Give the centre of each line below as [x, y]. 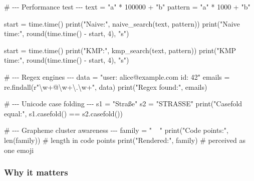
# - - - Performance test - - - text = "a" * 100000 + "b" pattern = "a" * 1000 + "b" [127, 7]
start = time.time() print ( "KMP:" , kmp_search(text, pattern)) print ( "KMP [120, 50]
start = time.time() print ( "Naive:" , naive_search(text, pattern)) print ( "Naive [122, 23]
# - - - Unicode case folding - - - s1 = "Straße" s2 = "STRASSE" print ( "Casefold [123, 104]
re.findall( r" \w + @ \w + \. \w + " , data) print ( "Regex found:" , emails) [106, 86]
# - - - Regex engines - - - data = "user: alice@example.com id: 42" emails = [117, 76]
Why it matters [36, 172]
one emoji [19, 150]
